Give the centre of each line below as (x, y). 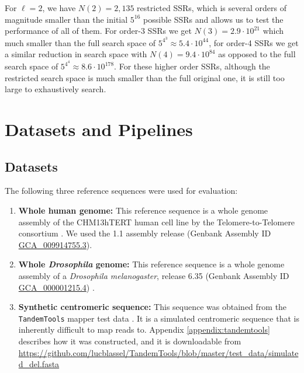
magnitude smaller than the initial (66, 19)
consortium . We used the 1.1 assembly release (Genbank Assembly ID (145, 233)
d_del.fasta (39, 364)
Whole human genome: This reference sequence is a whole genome (143, 210)
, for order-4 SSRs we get (254, 42)
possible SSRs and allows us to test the (213, 19)
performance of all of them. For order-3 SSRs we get (98, 31)
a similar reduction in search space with (76, 54)
